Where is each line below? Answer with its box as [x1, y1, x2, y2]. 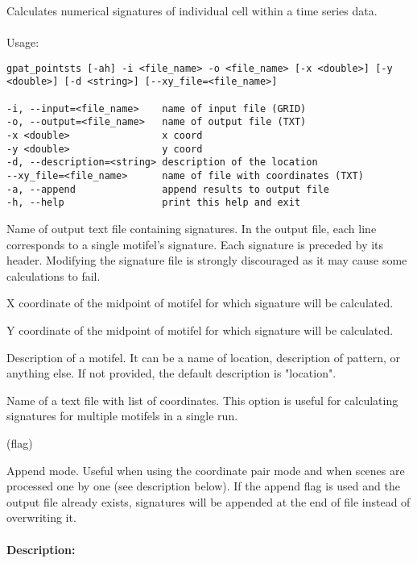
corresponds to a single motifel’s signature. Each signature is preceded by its [6, 236, 384, 252]
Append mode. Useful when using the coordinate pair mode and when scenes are [6, 461, 405, 478]
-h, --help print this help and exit [6, 197, 301, 209]
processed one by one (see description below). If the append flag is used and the [6, 478, 400, 494]
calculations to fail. [6, 267, 101, 284]
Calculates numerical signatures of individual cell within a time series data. [6, 2, 378, 19]
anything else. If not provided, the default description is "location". [6, 365, 336, 382]
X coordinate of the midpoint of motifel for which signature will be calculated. [6, 294, 394, 311]
